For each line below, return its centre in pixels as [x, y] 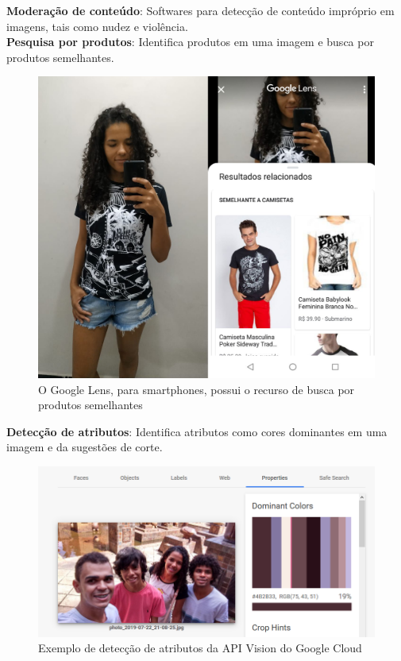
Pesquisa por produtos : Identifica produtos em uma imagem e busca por [190, 42]
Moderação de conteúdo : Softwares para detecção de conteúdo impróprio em [200, 10]
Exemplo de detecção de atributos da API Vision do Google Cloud [200, 648]
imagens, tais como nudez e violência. [97, 26]
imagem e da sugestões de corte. [85, 447]
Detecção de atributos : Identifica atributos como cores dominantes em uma [197, 431]
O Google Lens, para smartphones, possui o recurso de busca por [197, 389]
